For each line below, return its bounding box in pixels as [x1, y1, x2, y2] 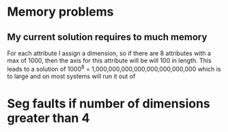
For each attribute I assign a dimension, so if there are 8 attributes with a [7, 49, 212, 57]
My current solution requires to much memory [7, 31, 208, 43]
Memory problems [7, 4, 114, 20]
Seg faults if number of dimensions [7, 96, 210, 111]
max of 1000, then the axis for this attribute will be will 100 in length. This [7, 56, 212, 65]
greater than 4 [7, 110, 90, 126]
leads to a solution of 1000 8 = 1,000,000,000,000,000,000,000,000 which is [7, 64, 221, 73]
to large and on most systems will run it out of [7, 72, 136, 80]
